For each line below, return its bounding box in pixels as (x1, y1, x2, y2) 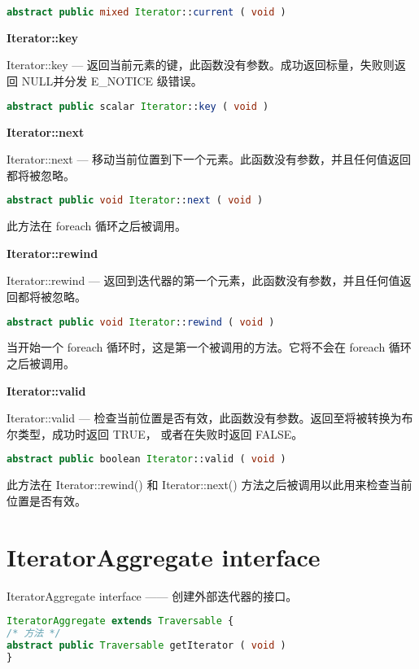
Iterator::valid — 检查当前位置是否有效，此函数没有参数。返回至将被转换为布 (7, 409, 413, 426)
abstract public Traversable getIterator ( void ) (7, 639, 286, 651)
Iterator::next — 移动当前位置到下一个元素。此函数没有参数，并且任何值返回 (7, 151, 412, 168)
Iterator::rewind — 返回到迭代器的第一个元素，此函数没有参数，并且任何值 (7, 272, 400, 289)
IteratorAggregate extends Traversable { (7, 615, 234, 627)
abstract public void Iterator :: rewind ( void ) (7, 316, 275, 328)
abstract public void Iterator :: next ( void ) (7, 195, 264, 207)
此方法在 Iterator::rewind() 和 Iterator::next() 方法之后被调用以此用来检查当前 (7, 476, 412, 493)
